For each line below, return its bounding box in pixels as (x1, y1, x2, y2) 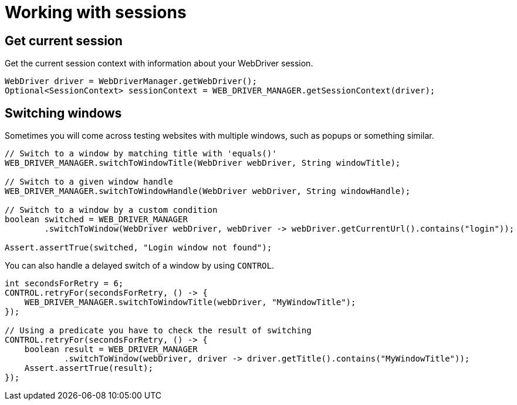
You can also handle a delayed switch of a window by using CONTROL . (5, 260, 274, 271)
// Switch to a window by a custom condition (5, 205, 218, 215)
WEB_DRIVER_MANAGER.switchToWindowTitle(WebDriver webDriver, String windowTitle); (5, 158, 401, 168)
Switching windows (5, 105, 122, 121)
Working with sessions (5, 2, 187, 22)
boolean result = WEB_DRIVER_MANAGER (24, 344, 198, 354)
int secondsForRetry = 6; (5, 279, 124, 289)
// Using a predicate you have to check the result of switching (5, 326, 312, 336)
